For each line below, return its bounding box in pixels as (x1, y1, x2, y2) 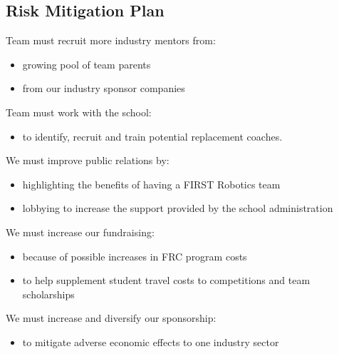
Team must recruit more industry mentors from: (6, 33, 216, 48)
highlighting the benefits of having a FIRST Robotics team (22, 176, 281, 191)
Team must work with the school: (6, 104, 152, 119)
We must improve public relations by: (6, 153, 169, 168)
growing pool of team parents (22, 56, 151, 71)
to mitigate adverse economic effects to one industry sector (22, 334, 279, 349)
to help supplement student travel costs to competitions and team (22, 273, 311, 288)
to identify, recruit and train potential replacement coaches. (22, 128, 283, 143)
